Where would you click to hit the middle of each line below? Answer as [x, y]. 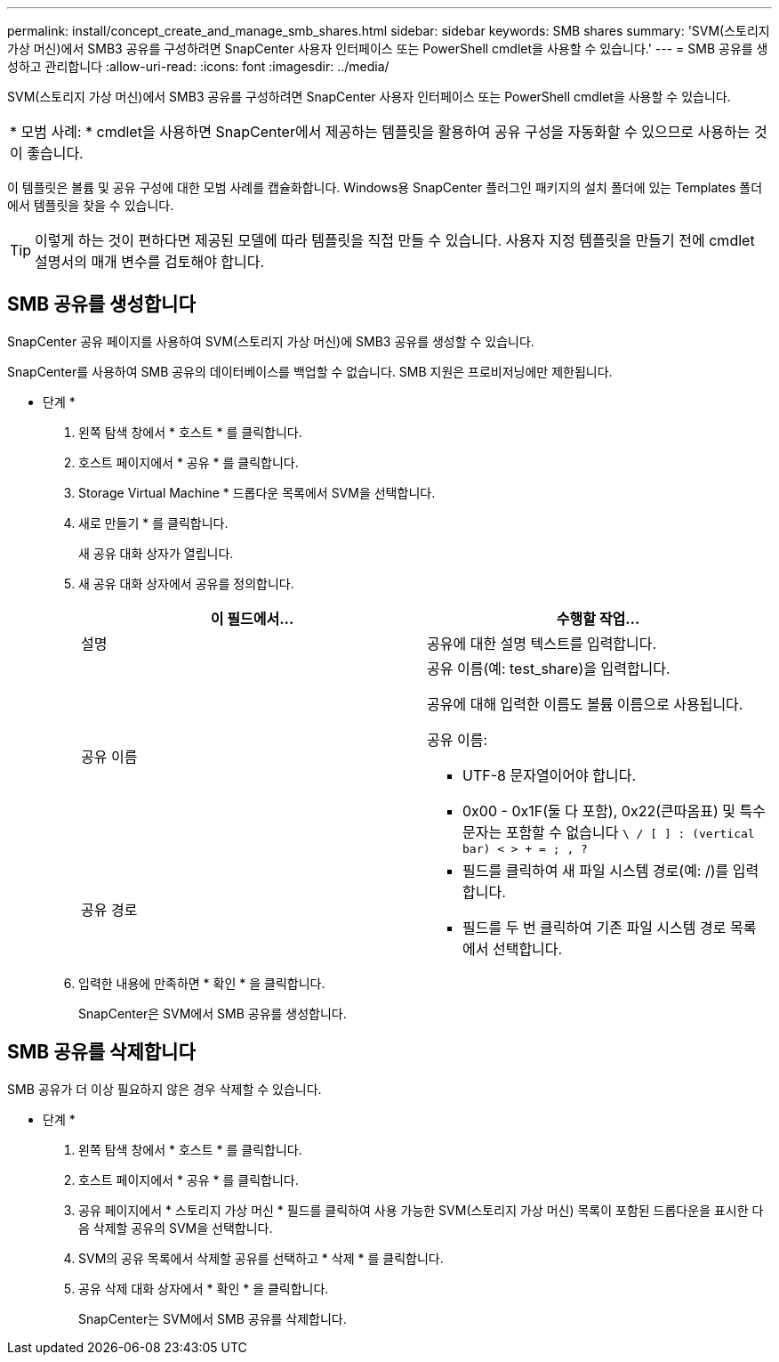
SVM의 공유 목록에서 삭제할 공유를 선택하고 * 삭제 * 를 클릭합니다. [261, 1258]
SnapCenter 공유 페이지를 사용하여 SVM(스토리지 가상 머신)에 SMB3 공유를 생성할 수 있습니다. [271, 341]
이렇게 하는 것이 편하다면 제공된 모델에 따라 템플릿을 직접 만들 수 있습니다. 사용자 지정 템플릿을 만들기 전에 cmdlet [395, 240]
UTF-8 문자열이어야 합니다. [550, 775]
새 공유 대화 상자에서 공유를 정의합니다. [186, 583]
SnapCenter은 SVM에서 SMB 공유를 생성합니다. [213, 1013]
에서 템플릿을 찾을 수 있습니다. [91, 205]
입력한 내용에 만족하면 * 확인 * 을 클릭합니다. [202, 983]
